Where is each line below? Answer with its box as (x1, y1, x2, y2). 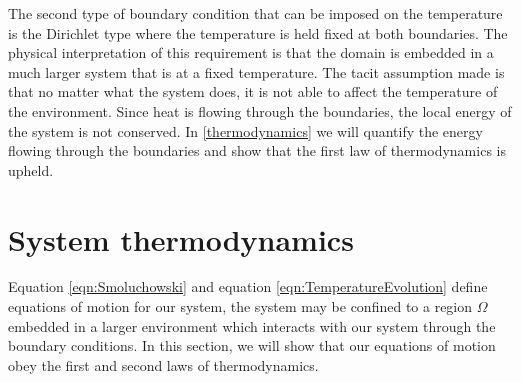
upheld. (8, 159, 54, 180)
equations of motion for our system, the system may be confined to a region (8, 296, 473, 317)
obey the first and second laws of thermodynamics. (8, 354, 319, 375)
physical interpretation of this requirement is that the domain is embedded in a (8, 42, 494, 63)
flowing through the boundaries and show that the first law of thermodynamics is (8, 140, 506, 161)
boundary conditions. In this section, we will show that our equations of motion (8, 335, 496, 356)
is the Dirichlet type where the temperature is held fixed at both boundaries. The (8, 22, 508, 43)
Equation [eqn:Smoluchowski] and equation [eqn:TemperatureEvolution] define (8, 276, 488, 297)
